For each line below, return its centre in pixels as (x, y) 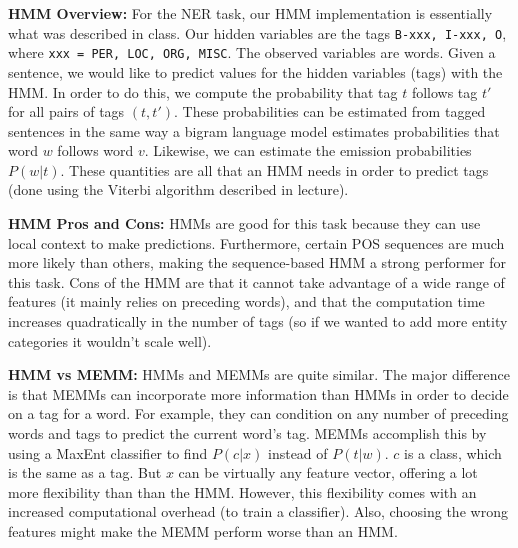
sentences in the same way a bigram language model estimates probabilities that (254, 130)
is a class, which (453, 452)
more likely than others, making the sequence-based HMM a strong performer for (257, 262)
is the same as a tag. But (85, 472)
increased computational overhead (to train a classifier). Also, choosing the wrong (258, 511)
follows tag (444, 91)
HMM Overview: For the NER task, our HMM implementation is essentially (250, 13)
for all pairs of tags (66, 111)
